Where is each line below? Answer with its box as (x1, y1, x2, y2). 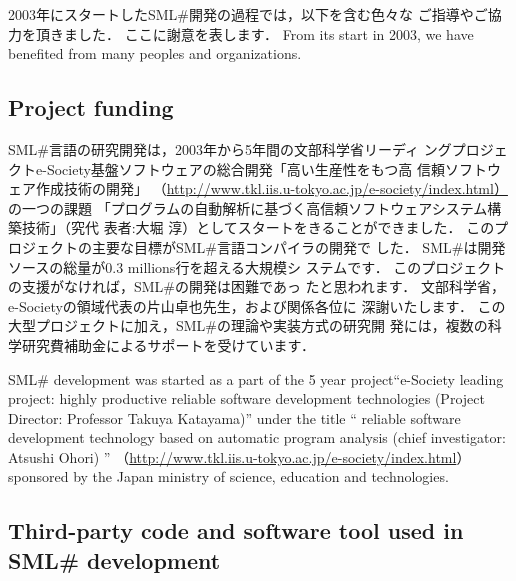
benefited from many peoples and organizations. (8, 43, 302, 64)
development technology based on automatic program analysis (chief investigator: (8, 427, 506, 448)
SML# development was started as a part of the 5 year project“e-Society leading (8, 368, 504, 389)
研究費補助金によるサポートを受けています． (21, 334, 316, 355)
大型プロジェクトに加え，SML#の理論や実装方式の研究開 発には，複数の (8, 315, 488, 336)
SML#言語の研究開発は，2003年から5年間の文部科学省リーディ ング (8, 138, 452, 159)
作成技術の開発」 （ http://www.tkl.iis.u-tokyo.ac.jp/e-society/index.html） (35, 178, 508, 199)
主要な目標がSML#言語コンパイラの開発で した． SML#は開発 (91, 236, 506, 257)
